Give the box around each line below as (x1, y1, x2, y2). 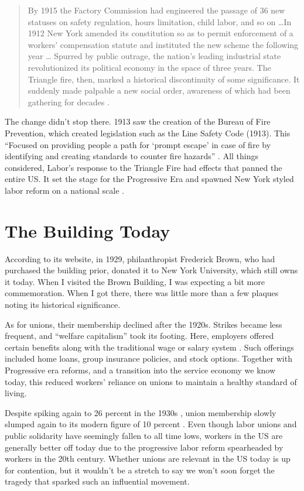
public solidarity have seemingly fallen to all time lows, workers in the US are (5, 429, 283, 441)
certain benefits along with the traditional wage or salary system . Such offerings (5, 341, 294, 353)
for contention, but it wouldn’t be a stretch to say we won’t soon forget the (5, 463, 275, 476)
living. (5, 387, 27, 399)
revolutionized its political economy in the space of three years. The (28, 61, 271, 73)
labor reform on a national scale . (5, 184, 124, 196)
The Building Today (5, 218, 170, 242)
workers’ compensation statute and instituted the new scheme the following (28, 38, 299, 50)
